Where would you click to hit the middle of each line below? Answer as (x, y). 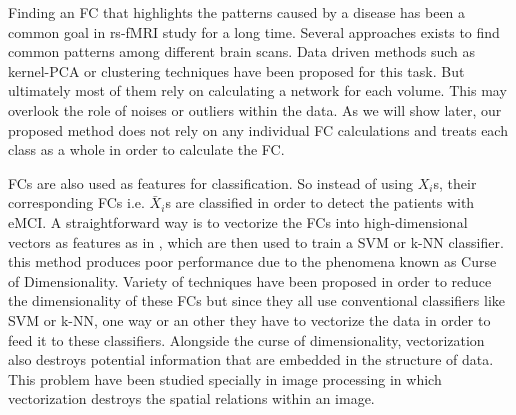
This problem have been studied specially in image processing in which (225, 378)
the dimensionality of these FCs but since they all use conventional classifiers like (257, 300)
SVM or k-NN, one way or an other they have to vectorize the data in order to (249, 319)
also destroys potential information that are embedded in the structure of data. (251, 359)
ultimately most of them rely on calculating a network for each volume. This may (257, 90)
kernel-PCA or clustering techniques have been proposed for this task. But (236, 70)
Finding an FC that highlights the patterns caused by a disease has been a (237, 12)
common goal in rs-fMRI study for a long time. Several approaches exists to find (254, 31)
